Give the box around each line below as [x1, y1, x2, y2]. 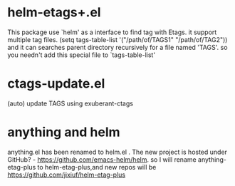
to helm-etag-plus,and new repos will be [37, 162, 157, 171]
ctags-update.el [7, 76, 105, 92]
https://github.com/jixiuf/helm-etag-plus [7, 170, 126, 179]
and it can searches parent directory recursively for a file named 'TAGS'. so [7, 43, 228, 51]
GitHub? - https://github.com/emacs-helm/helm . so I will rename [7, 155, 197, 164]
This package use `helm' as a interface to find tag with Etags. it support [7, 28, 217, 36]
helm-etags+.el [7, 4, 101, 21]
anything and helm [7, 124, 120, 140]
